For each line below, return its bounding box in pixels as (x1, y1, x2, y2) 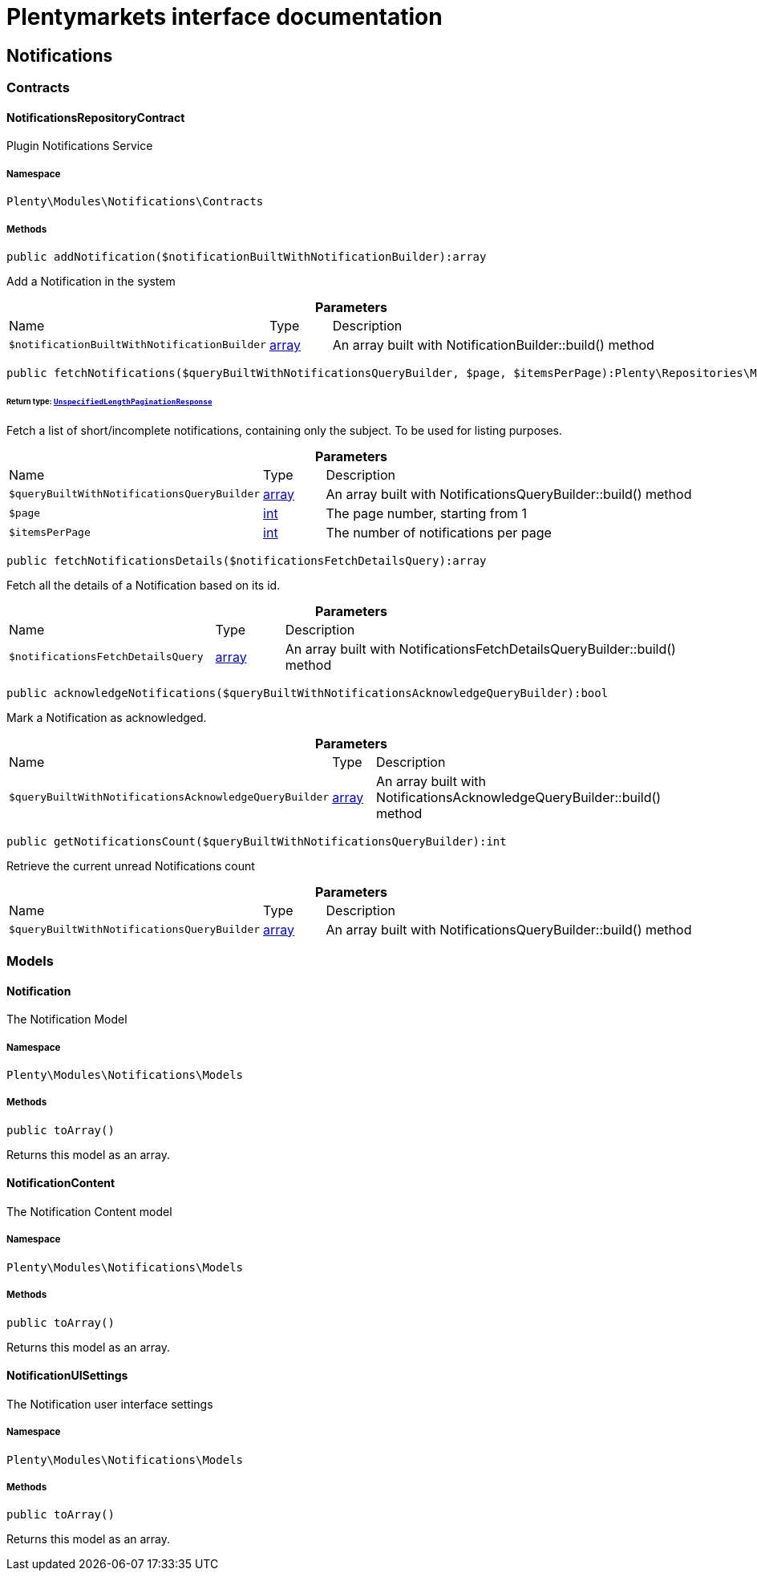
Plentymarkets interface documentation (6, 3, 443, 30)
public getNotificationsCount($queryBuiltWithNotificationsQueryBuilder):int (6, 834, 507, 848)
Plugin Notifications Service (6, 139, 153, 153)
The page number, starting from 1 (326, 505, 528, 521)
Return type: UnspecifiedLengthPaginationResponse (6, 396, 213, 406)
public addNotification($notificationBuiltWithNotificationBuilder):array (6, 249, 487, 263)
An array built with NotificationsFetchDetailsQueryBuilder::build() (285, 640, 676, 657)
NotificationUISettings (6, 1368, 128, 1383)
